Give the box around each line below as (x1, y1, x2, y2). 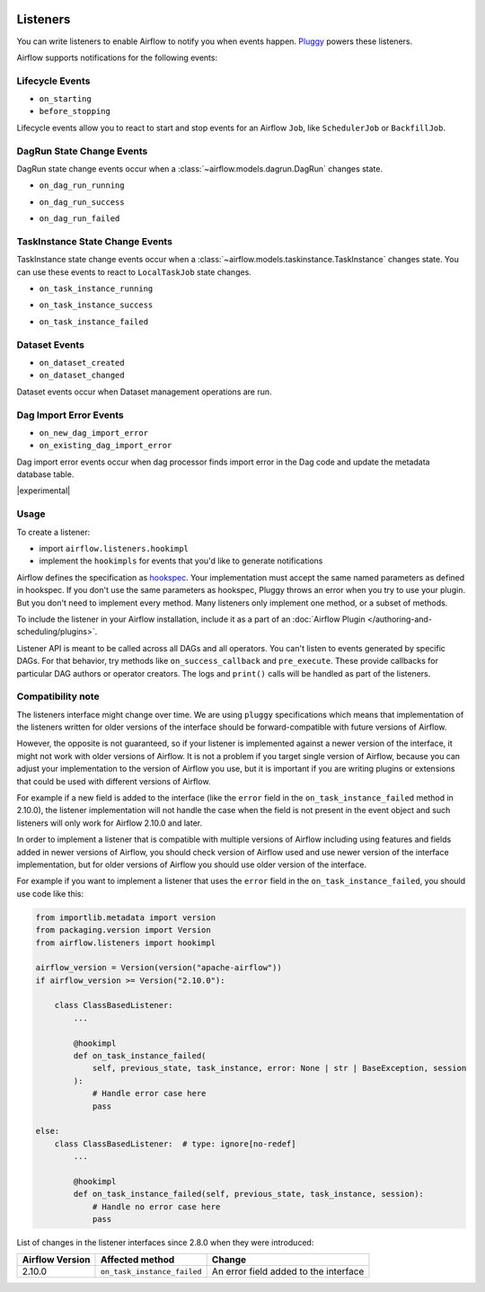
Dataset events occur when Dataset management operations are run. (16, 386, 273, 397)
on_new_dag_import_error (39, 428, 148, 438)
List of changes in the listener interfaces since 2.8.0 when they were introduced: (16, 1237, 314, 1248)
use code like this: (16, 888, 84, 898)
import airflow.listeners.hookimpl (39, 544, 189, 553)
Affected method (100, 1253, 175, 1266)
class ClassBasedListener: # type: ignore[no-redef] (54, 1138, 296, 1149)
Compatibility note (16, 690, 100, 703)
